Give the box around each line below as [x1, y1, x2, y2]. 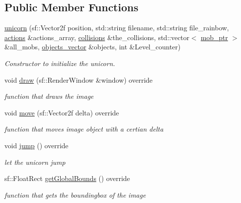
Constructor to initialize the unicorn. [4, 58, 115, 68]
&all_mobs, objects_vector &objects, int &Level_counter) [4, 42, 181, 52]
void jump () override [4, 140, 68, 150]
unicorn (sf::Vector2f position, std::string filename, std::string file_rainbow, [4, 23, 229, 33]
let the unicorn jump [4, 157, 66, 167]
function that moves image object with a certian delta [4, 124, 164, 134]
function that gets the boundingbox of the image [4, 189, 146, 200]
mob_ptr [200, 32, 228, 42]
